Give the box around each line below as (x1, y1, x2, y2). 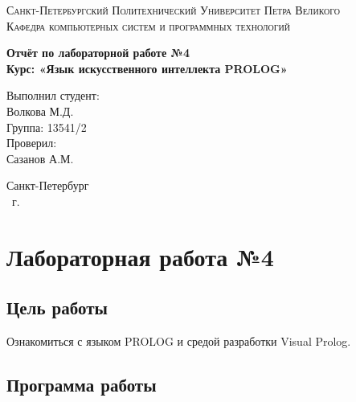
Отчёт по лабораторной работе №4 (6, 44, 190, 61)
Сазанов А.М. (6, 150, 74, 166)
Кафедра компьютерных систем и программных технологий (6, 17, 290, 34)
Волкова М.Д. (6, 102, 74, 119)
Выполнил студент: (6, 87, 100, 104)
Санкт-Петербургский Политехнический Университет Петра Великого (6, 2, 341, 18)
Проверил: (6, 134, 57, 151)
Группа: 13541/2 (6, 118, 87, 135)
